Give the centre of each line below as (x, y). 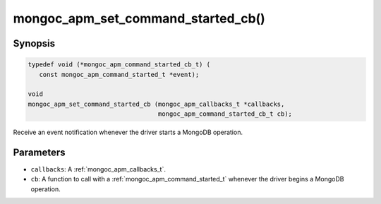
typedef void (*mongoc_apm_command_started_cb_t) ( (119, 65)
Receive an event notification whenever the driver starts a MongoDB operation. (128, 132)
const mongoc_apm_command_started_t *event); (119, 74)
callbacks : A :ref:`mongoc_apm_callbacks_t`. (98, 169)
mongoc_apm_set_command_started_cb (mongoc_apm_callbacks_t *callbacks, (156, 104)
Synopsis (34, 43)
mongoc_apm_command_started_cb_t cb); (225, 114)
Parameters (39, 152)
